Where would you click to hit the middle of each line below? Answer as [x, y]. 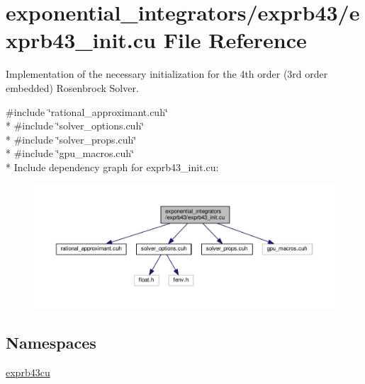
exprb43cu [28, 372]
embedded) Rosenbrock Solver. [72, 87]
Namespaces [51, 343]
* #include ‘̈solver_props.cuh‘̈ [71, 139]
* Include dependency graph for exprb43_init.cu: [112, 167]
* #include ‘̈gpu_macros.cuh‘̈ [70, 153]
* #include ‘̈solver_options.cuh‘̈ [75, 126]
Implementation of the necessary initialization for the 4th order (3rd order [167, 74]
